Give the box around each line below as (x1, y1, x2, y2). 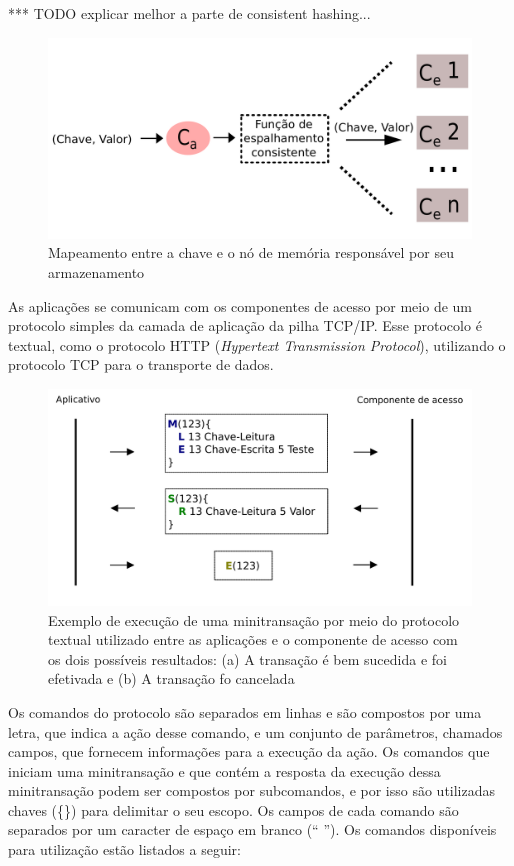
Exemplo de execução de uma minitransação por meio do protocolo (48, 609, 460, 630)
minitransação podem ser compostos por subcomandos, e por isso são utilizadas (8, 780, 496, 801)
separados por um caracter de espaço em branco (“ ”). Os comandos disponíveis (8, 819, 497, 840)
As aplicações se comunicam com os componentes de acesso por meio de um (8, 295, 473, 316)
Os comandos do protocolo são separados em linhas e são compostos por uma (8, 701, 482, 722)
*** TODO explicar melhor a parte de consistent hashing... (8, 3, 371, 23)
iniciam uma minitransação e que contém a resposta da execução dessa (8, 760, 441, 781)
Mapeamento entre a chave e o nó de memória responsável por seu (48, 242, 454, 263)
